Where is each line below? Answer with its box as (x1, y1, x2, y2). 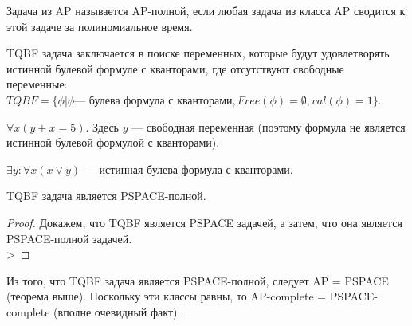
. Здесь (85, 118, 119, 135)
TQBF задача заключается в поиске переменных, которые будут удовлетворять (6, 45, 390, 61)
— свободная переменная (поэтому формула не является (131, 118, 406, 135)
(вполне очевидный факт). (53, 303, 181, 320)
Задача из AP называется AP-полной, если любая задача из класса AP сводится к (6, 2, 406, 18)
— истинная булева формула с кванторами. (84, 160, 293, 177)
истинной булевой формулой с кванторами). (6, 134, 220, 151)
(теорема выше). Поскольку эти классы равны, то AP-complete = (6, 288, 327, 304)
